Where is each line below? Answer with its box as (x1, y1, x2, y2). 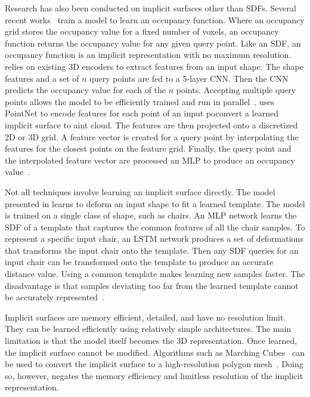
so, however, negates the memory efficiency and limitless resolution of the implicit (5, 369, 303, 381)
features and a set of (5, 72, 79, 84)
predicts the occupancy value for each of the (5, 84, 166, 96)
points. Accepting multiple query (176, 84, 296, 96)
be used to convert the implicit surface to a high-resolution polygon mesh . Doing (5, 358, 303, 370)
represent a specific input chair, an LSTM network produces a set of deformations (5, 232, 303, 245)
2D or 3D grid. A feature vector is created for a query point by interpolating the (5, 130, 299, 143)
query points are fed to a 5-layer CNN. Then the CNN (89, 72, 289, 84)
